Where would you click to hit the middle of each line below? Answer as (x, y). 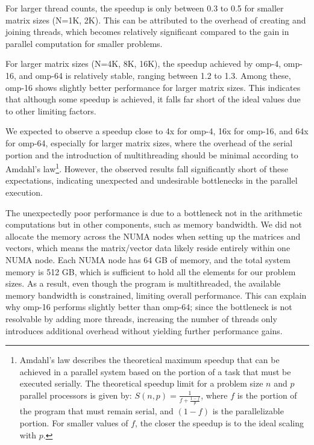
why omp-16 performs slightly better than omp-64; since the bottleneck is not (149, 307)
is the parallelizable (248, 411)
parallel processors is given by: (76, 395)
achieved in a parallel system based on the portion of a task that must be (155, 371)
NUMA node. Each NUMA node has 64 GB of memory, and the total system (148, 259)
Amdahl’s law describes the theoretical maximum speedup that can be (149, 360)
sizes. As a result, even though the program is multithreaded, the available (143, 283)
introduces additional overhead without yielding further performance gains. (144, 330)
